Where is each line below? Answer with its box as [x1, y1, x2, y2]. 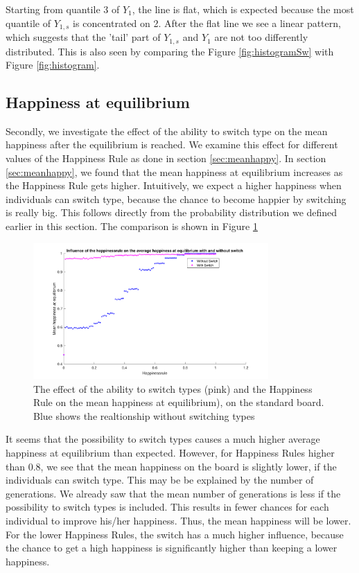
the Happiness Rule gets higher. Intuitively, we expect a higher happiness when [6, 178, 342, 193]
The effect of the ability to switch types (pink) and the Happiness [33, 381, 313, 396]
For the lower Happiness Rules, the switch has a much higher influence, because [6, 527, 344, 541]
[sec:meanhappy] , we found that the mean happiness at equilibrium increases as [6, 164, 343, 179]
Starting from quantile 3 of [6, 2, 120, 16]
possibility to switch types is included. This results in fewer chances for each [6, 500, 329, 514]
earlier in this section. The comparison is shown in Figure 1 [6, 219, 258, 233]
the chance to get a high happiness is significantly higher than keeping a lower [6, 540, 338, 555]
